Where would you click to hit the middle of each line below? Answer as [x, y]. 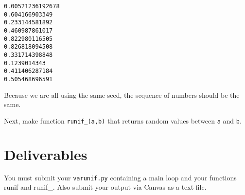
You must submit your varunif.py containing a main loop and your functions [120, 177]
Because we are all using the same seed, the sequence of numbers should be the [122, 95]
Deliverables [46, 154]
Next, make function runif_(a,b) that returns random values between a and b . [123, 120]
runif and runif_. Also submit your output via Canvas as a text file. [105, 187]
